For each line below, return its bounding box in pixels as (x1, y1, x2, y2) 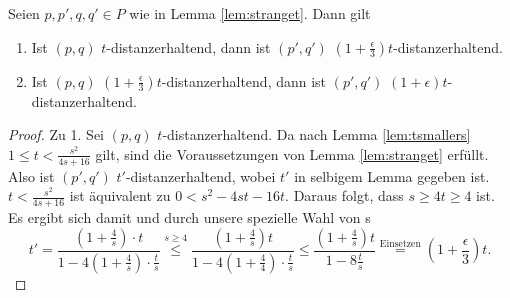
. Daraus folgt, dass (285, 185, 404, 206)
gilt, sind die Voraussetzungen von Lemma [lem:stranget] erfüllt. (95, 143, 489, 164)
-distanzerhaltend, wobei (125, 165, 276, 186)
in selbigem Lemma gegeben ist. (294, 165, 490, 186)
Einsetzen (379, 239, 421, 250)
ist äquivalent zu (69, 185, 171, 206)
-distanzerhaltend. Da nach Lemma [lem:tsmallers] (162, 124, 471, 145)
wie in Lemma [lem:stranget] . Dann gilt (129, 3, 371, 23)
